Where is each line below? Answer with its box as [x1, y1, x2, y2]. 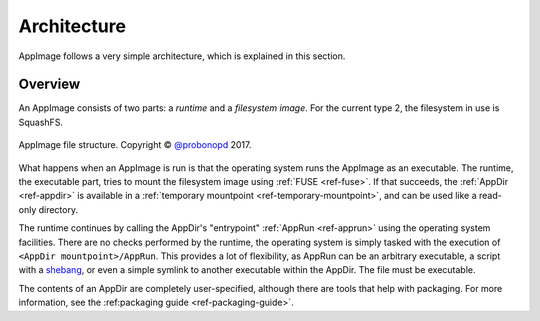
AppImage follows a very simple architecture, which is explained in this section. [18, 50, 346, 62]
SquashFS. [18, 116, 64, 128]
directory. [38, 203, 79, 215]
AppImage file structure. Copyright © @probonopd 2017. [18, 139, 252, 151]
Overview [18, 76, 81, 93]
